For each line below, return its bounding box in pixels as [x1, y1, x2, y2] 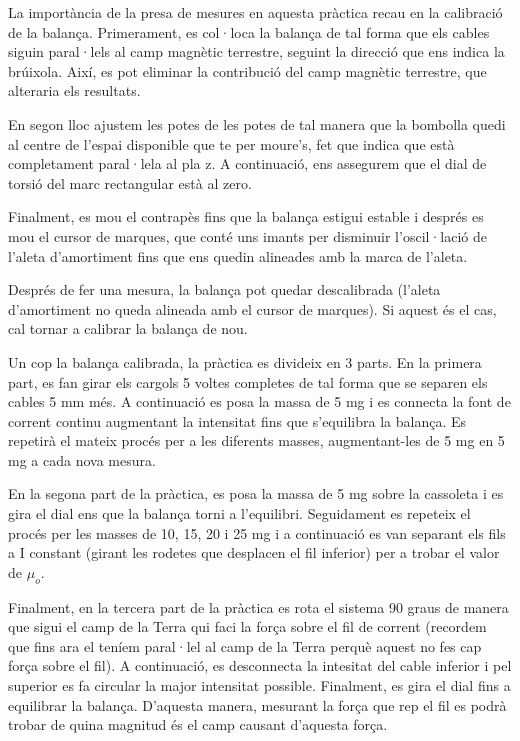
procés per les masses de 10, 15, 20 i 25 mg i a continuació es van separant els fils [8, 522, 506, 543]
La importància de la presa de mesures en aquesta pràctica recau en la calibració [8, 2, 503, 22]
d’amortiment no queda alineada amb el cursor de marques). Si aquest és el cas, [8, 298, 497, 319]
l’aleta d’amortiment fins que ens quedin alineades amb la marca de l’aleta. [8, 245, 468, 266]
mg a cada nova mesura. [8, 449, 156, 470]
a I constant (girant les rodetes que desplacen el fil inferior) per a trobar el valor [8, 542, 500, 563]
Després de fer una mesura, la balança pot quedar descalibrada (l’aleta [8, 279, 441, 300]
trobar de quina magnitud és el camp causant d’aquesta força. [8, 714, 388, 735]
